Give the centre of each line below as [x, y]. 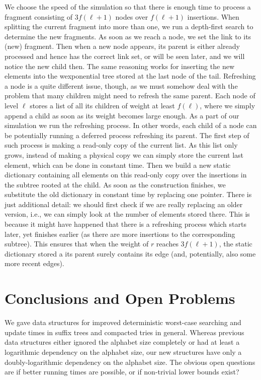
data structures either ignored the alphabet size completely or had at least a [122, 342]
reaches [167, 244]
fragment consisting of [39, 16]
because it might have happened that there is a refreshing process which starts [125, 224]
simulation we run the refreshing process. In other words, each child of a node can [131, 125]
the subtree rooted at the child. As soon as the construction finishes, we [115, 184]
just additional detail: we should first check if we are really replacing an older [124, 204]
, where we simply [228, 105]
